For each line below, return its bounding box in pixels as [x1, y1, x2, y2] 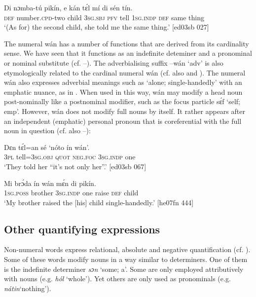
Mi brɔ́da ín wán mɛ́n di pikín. [4, 178, 96, 188]
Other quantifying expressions [4, 221, 160, 236]
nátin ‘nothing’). [4, 283, 51, 293]
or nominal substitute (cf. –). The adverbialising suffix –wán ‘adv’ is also [4, 57, 223, 68]
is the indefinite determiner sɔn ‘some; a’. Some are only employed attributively [4, 263, 244, 274]
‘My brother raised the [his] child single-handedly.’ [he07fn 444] [4, 197, 194, 207]
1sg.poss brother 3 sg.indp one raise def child [4, 187, 139, 198]
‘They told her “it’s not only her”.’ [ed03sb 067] [4, 161, 146, 171]
